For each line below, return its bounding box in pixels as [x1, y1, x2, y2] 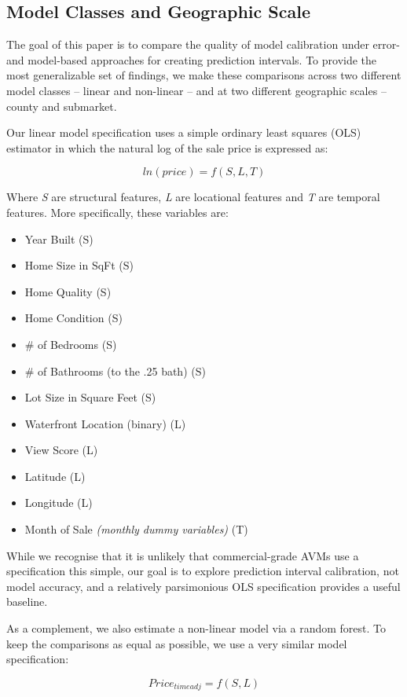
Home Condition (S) [24, 310, 123, 326]
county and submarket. [6, 97, 117, 114]
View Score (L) [24, 442, 98, 458]
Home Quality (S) [24, 283, 112, 299]
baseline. [6, 593, 48, 610]
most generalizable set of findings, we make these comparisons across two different [6, 67, 401, 83]
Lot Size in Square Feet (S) [24, 389, 156, 405]
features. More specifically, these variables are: [6, 204, 229, 220]
